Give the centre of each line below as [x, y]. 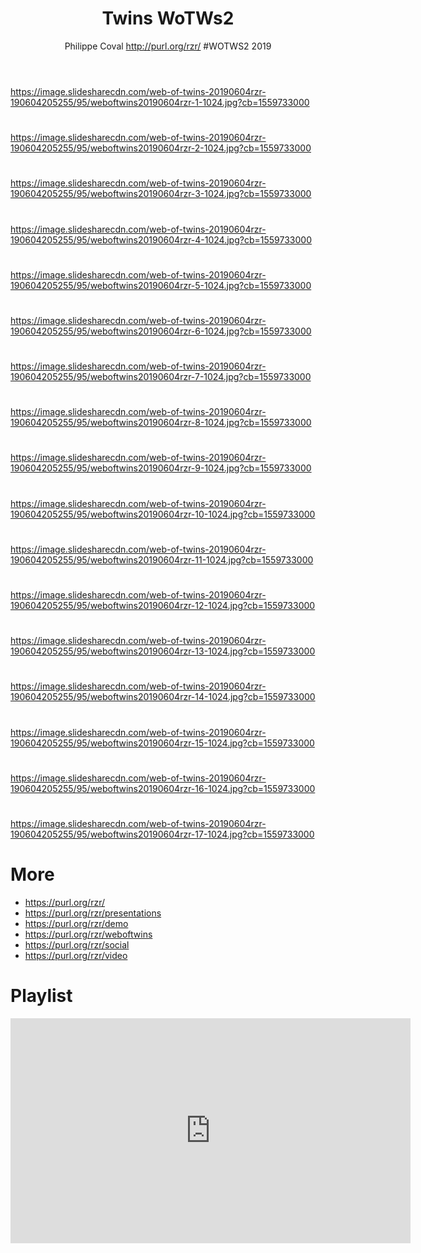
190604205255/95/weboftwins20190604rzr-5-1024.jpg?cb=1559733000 [161, 285]
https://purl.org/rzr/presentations [93, 913]
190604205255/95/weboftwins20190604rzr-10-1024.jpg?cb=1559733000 [163, 514]
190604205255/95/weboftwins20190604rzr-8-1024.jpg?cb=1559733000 [161, 423]
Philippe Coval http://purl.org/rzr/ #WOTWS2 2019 [168, 46]
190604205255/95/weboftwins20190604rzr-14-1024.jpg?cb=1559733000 [163, 697]
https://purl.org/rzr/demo [76, 923]
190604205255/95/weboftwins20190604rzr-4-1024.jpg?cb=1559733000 [161, 239]
